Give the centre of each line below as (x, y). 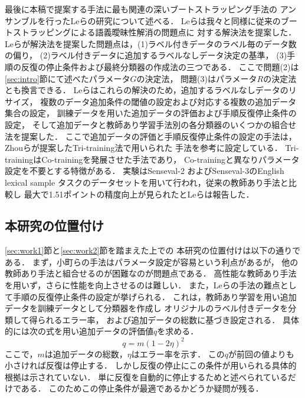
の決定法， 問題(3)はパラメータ (197, 78)
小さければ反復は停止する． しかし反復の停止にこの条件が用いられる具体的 (151, 365)
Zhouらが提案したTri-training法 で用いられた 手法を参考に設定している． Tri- (152, 148)
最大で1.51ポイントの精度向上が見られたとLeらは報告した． (139, 194)
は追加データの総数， (86, 353)
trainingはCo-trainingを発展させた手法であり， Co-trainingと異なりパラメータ (152, 159)
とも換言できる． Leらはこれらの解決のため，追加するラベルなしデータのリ (151, 90)
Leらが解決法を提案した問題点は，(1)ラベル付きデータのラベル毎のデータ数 (151, 43)
